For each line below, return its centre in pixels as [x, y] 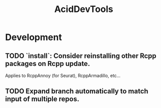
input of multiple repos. [42, 99]
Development [34, 37]
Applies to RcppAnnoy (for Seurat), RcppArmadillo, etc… [63, 75]
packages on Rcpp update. [48, 63]
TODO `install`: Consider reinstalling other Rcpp [81, 56]
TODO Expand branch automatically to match [77, 91]
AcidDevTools [84, 9]
